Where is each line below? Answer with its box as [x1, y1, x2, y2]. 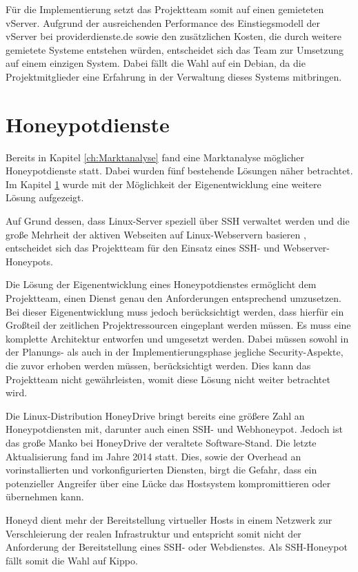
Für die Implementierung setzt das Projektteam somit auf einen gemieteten [6, 2, 324, 16]
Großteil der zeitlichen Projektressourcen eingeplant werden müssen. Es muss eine [6, 318, 351, 332]
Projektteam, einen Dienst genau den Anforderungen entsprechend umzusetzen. [6, 291, 341, 305]
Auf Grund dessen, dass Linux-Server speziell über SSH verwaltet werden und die [6, 214, 350, 228]
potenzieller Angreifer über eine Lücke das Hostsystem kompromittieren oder [6, 476, 331, 490]
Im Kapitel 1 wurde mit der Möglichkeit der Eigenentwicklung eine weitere [6, 176, 321, 191]
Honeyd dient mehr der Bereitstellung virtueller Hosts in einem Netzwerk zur [6, 512, 332, 527]
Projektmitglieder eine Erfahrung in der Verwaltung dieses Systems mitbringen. [6, 69, 342, 83]
